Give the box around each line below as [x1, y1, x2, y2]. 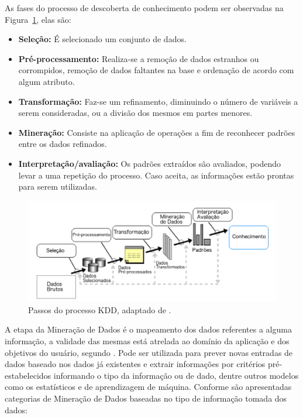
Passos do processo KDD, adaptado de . [28, 303, 171, 316]
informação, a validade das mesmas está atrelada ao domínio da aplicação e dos [5, 334, 290, 347]
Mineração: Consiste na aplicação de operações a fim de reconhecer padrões [18, 126, 295, 138]
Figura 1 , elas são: [5, 13, 71, 25]
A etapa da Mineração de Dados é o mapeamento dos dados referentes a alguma [5, 323, 292, 335]
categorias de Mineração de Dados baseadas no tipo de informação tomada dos [5, 392, 287, 404]
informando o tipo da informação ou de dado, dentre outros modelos [53, 369, 299, 381]
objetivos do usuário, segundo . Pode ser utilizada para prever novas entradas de [5, 346, 293, 358]
